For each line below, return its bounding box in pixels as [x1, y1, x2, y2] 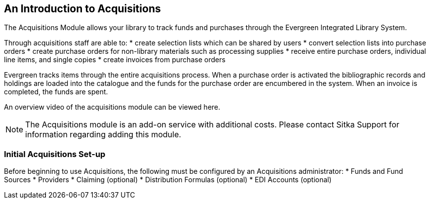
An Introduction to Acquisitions [4, 2, 161, 15]
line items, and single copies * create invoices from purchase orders [4, 55, 226, 64]
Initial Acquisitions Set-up [4, 149, 106, 159]
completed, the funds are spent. [4, 87, 108, 96]
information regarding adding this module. [25, 129, 181, 140]
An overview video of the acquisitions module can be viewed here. [4, 103, 221, 112]
